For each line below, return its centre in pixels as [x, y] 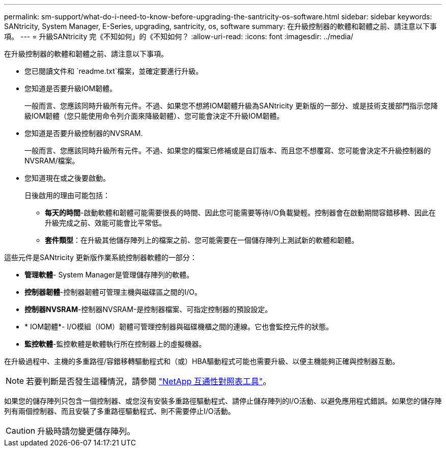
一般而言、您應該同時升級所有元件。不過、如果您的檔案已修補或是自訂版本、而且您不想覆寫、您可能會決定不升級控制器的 [228, 150]
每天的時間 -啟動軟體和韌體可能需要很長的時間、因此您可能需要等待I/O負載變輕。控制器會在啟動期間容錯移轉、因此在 [240, 213]
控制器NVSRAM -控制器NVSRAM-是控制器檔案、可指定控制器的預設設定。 [148, 309]
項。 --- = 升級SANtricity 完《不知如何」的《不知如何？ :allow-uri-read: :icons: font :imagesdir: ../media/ [179, 36]
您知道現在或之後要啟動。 [67, 178]
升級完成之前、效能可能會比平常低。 [105, 223]
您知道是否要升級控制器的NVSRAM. [84, 133]
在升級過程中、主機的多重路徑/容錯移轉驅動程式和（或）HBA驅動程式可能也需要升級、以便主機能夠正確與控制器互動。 [202, 361]
